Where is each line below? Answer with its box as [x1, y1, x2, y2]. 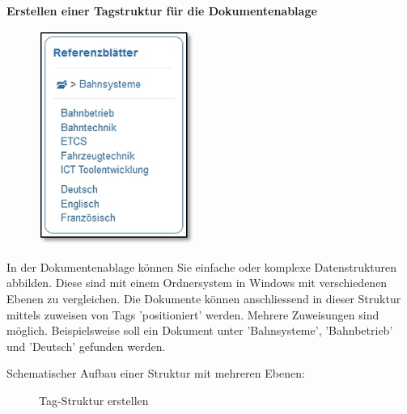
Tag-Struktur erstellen [39, 391, 149, 408]
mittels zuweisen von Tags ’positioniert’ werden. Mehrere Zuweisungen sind [6, 306, 379, 323]
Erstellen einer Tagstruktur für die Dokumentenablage [6, 2, 317, 19]
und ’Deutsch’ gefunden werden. [6, 337, 166, 354]
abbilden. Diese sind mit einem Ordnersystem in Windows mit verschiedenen [6, 274, 388, 291]
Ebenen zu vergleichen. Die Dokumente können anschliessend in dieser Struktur [6, 289, 401, 306]
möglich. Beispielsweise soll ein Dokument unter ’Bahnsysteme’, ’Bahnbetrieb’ [6, 322, 393, 339]
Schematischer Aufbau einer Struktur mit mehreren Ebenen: [6, 365, 305, 382]
